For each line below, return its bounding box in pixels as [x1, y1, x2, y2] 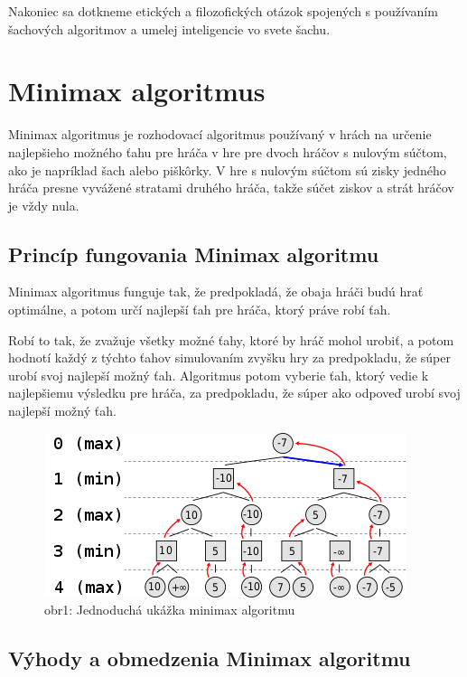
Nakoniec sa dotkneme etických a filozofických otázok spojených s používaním [8, 2, 438, 20]
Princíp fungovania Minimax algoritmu [8, 240, 379, 268]
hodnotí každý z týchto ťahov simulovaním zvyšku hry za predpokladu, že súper [8, 348, 451, 367]
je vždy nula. [8, 195, 79, 214]
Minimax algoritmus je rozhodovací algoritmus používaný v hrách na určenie [8, 125, 432, 144]
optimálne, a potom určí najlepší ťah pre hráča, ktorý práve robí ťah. [8, 300, 391, 319]
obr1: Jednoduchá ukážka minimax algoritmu [44, 600, 295, 619]
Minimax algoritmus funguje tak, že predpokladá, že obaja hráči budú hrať [8, 282, 424, 301]
